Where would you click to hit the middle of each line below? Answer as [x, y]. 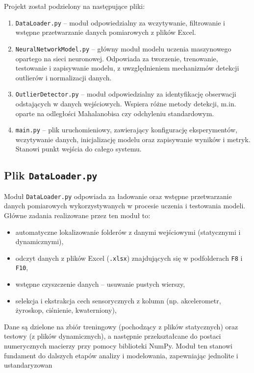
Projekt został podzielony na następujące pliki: [75, 6]
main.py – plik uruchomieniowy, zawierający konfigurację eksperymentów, [126, 130]
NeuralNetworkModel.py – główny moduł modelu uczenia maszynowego [123, 48]
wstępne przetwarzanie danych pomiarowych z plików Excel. [106, 32]
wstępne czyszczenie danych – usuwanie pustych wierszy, [100, 284]
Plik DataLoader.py [51, 175]
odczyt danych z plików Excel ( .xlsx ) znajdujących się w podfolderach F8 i [129, 258]
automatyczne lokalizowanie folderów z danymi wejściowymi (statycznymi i [128, 232]
